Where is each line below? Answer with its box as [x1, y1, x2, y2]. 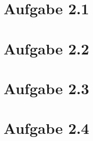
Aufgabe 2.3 [4, 77, 89, 98]
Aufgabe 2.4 [4, 118, 89, 138]
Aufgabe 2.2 [4, 38, 89, 59]
